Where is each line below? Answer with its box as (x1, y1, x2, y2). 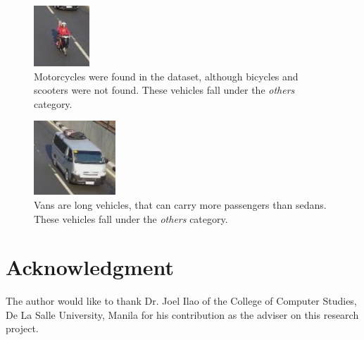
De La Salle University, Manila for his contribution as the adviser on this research (6, 307, 359, 322)
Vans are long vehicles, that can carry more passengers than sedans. (34, 197, 327, 212)
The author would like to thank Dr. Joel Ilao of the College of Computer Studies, (6, 293, 357, 308)
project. (6, 321, 39, 336)
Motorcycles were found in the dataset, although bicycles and (34, 68, 299, 83)
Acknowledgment (6, 253, 174, 281)
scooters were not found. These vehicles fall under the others (34, 83, 295, 97)
